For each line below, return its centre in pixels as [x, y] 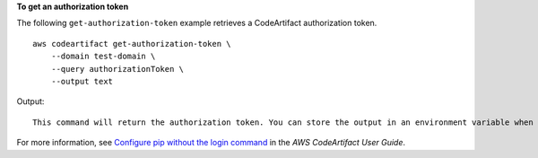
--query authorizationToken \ [117, 69]
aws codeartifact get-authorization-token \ [132, 44]
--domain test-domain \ [103, 57]
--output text [82, 81]
